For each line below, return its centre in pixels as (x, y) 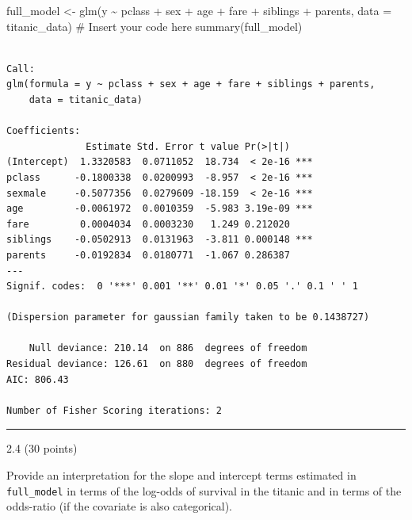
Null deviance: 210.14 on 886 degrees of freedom (168, 348)
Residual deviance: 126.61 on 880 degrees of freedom (157, 364)
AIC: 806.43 (38, 379)
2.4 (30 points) (42, 448)
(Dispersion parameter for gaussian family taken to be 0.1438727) (188, 317)
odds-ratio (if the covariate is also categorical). (119, 506)
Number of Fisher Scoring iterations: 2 (114, 410)
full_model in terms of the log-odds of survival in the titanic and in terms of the (204, 490)
